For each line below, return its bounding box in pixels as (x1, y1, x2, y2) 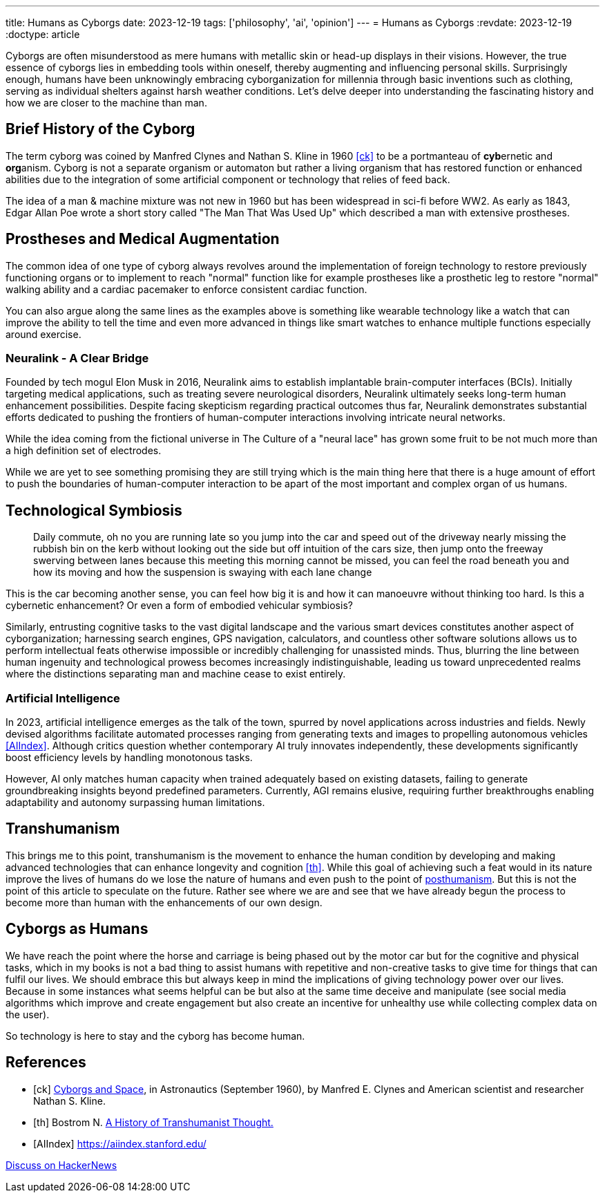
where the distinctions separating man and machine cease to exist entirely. (6, 668, 346, 680)
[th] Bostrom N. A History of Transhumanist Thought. (33, 1116, 273, 1128)
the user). (6, 1008, 50, 1020)
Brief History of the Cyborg (6, 120, 195, 138)
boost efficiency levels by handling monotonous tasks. (6, 751, 253, 764)
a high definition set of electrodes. (6, 444, 162, 457)
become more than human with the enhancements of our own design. (6, 896, 323, 908)
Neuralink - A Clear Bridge (6, 351, 149, 366)
